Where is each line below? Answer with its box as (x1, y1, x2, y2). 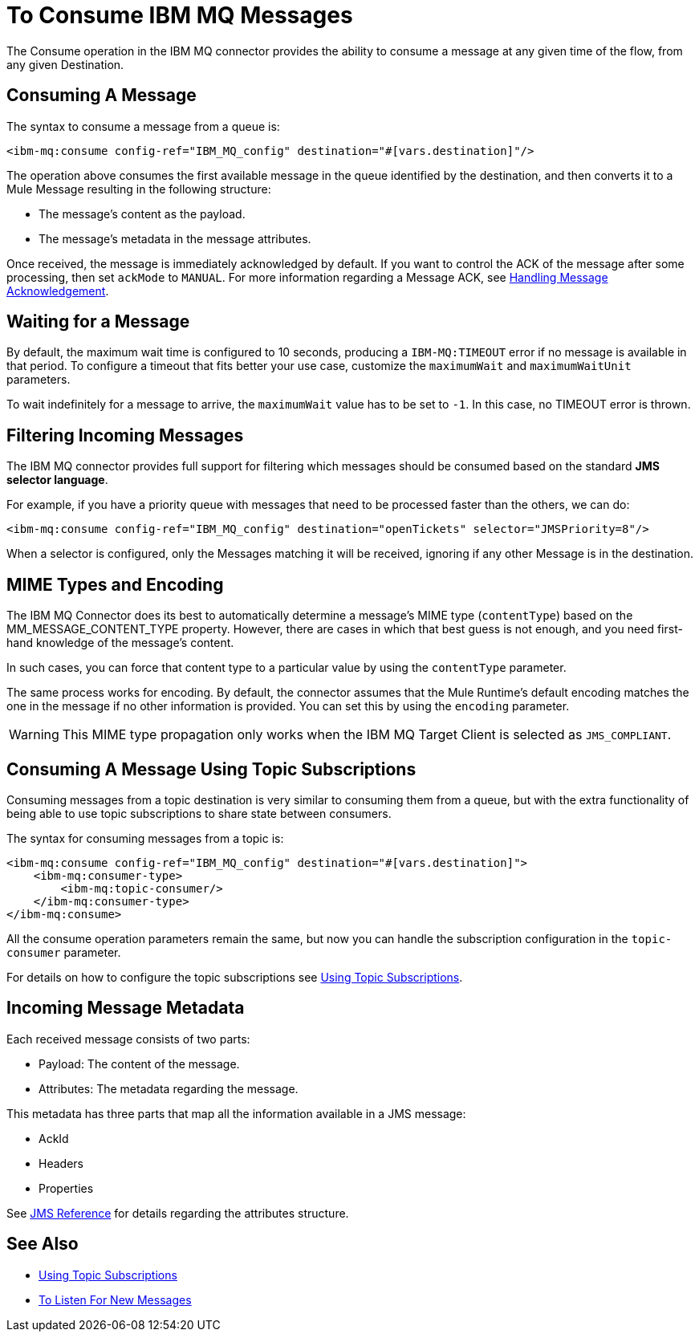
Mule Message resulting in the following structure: (6, 181, 271, 196)
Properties (39, 1181, 94, 1195)
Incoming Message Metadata (6, 998, 245, 1019)
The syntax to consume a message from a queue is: (6, 119, 280, 133)
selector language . (6, 473, 108, 487)
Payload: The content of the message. (39, 1056, 240, 1071)
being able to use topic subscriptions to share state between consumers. (6, 806, 392, 820)
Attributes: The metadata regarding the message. (39, 1081, 299, 1096)
